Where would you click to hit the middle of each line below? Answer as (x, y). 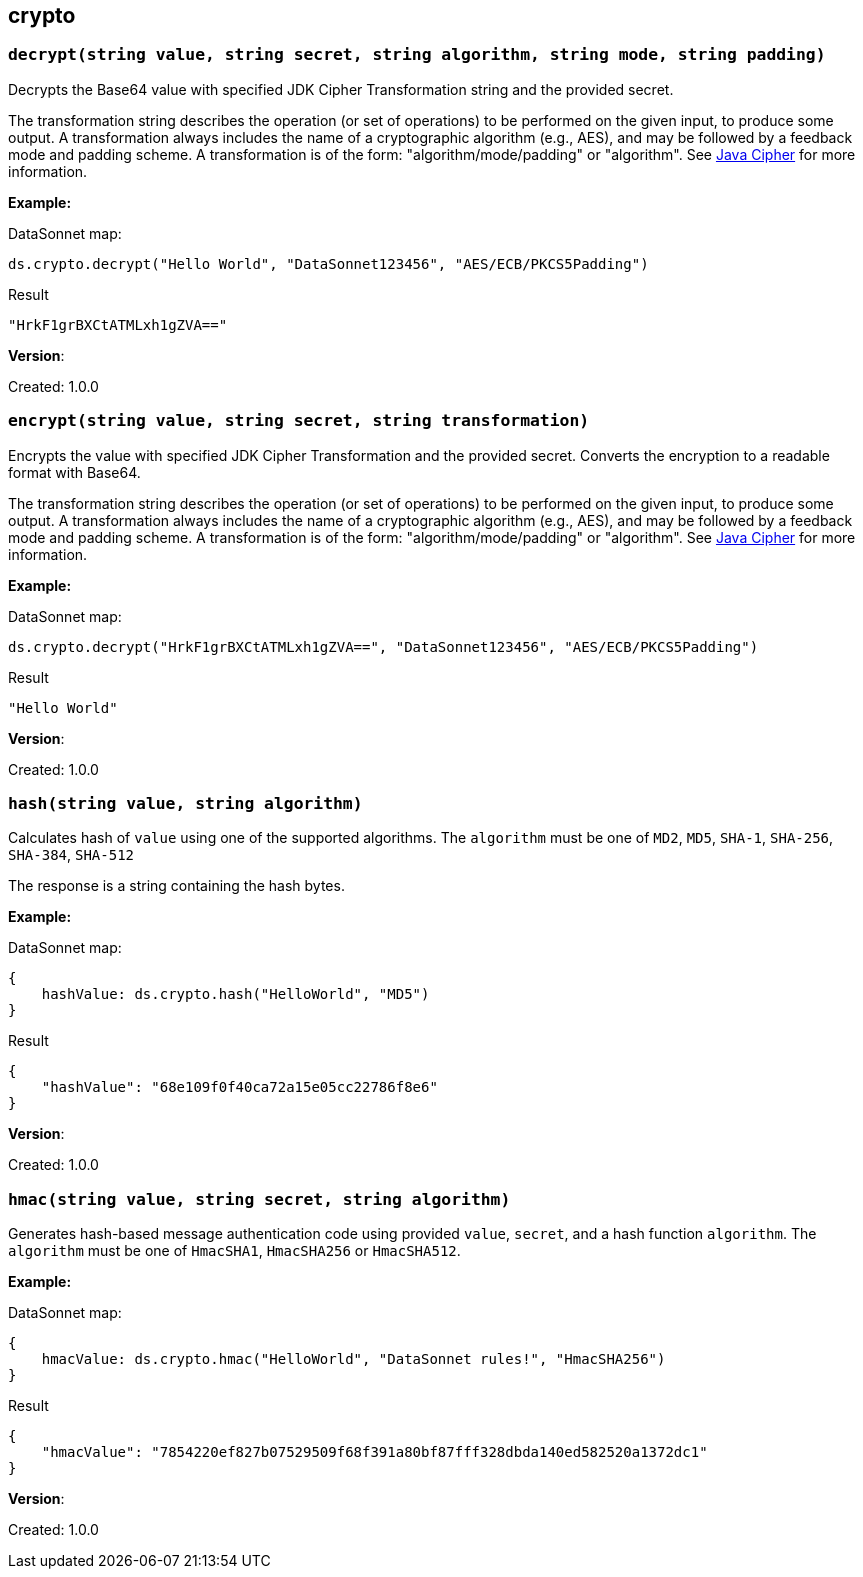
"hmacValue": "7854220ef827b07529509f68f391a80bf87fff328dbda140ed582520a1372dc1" (374, 1452)
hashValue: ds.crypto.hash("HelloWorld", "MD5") (235, 994)
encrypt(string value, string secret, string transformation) (299, 421)
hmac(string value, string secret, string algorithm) (259, 1199)
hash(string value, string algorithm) (185, 803)
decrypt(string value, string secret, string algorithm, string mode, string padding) (417, 55)
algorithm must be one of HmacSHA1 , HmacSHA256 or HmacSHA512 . (234, 1251)
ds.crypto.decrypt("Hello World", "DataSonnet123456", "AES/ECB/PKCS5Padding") (328, 263)
